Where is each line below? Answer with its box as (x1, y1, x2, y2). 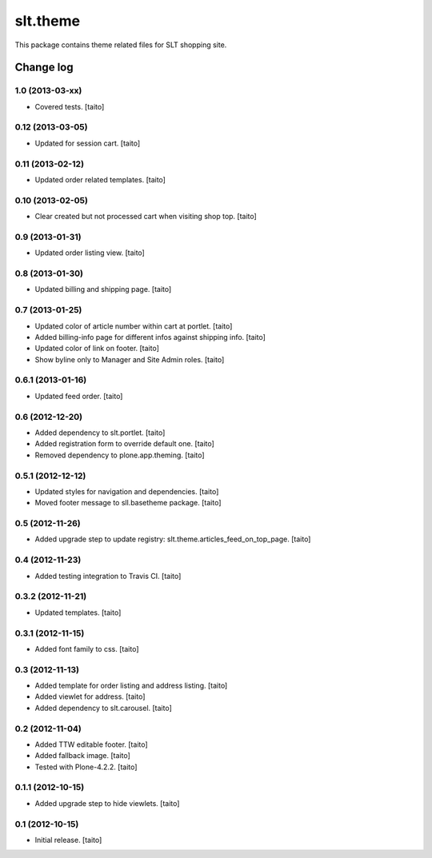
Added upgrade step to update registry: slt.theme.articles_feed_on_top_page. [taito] (34, 534, 311, 544)
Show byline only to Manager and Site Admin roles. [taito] (34, 354, 225, 364)
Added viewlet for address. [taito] (34, 692, 146, 701)
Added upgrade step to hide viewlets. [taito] (34, 798, 180, 808)
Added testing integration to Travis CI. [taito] (34, 571, 182, 581)
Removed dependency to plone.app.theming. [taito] (34, 450, 205, 460)
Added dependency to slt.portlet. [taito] (34, 428, 166, 437)
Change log (14, 61, 74, 74)
